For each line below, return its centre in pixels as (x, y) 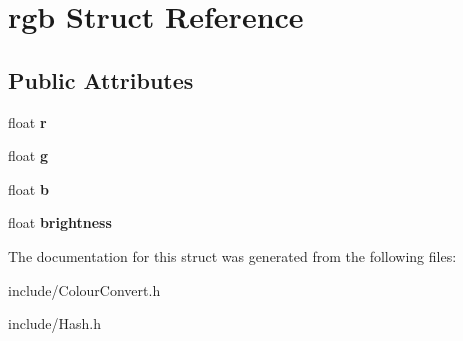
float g (28, 155)
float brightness (60, 222)
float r (27, 121)
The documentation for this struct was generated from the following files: (232, 255)
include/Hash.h (55, 323)
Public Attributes (101, 79)
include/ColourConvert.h (84, 289)
